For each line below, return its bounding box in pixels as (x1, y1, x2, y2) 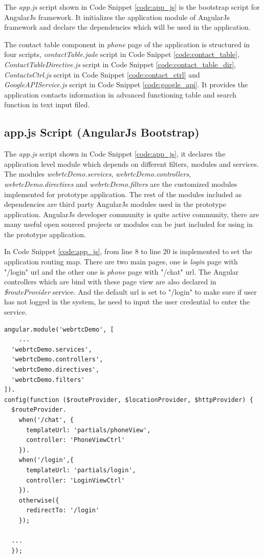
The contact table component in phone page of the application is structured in (4, 39, 250, 49)
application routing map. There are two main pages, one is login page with (4, 256, 238, 267)
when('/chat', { (18, 416, 74, 424)
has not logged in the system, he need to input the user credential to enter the (4, 296, 250, 307)
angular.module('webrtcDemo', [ (4, 325, 114, 333)
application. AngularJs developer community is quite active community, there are (4, 208, 259, 219)
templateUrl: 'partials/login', (26, 466, 136, 474)
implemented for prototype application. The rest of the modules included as (4, 188, 242, 199)
